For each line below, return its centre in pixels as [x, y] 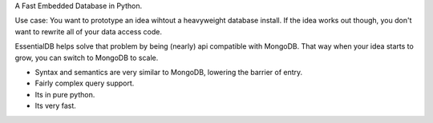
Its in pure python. [65, 94]
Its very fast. [55, 106]
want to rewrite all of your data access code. [88, 31]
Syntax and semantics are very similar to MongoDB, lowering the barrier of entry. [169, 72]
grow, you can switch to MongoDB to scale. [87, 58]
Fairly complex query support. [85, 83]
